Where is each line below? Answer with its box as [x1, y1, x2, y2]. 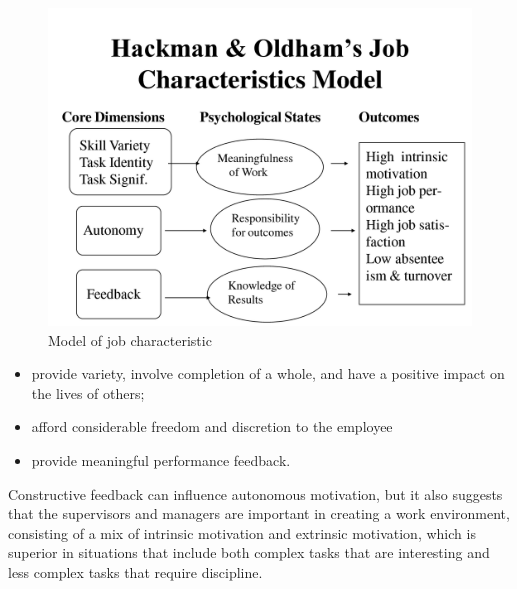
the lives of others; [31, 382, 145, 403]
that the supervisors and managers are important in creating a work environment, [8, 503, 510, 524]
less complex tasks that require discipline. [8, 561, 263, 582]
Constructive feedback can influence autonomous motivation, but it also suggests [8, 483, 503, 504]
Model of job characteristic [48, 329, 212, 350]
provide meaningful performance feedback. [31, 449, 291, 470]
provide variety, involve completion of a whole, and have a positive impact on [31, 363, 505, 384]
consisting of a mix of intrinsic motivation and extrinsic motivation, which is [8, 522, 476, 543]
